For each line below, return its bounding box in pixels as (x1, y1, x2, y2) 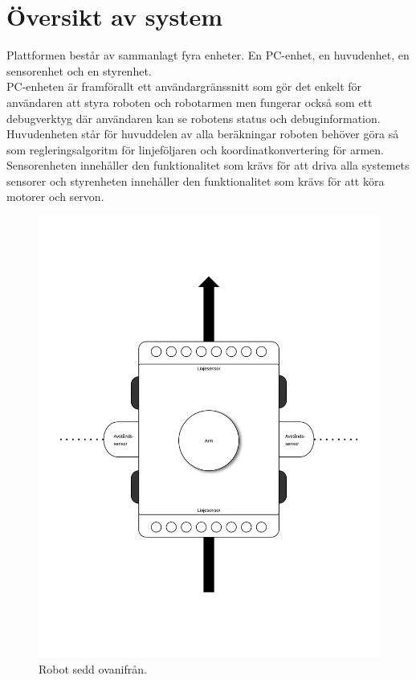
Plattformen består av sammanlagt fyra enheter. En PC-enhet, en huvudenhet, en (6, 47, 410, 63)
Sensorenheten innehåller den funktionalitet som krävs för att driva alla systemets (6, 157, 410, 174)
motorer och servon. (6, 188, 104, 205)
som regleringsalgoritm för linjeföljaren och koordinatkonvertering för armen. (6, 141, 384, 158)
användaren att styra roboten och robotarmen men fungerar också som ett (6, 93, 373, 110)
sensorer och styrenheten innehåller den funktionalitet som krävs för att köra (6, 172, 385, 189)
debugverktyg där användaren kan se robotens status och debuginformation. (6, 109, 381, 126)
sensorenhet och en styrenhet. (6, 62, 152, 79)
